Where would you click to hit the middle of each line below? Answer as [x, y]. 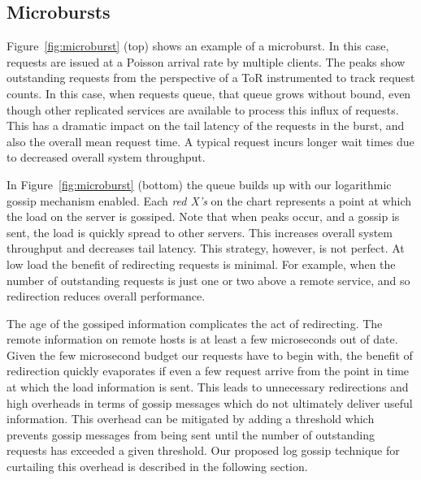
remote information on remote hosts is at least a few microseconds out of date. [202, 339]
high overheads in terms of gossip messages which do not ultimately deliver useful [210, 402]
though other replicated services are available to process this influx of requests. [203, 109]
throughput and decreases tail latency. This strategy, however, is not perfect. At [206, 248]
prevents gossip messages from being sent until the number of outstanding [191, 434]
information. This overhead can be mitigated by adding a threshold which [191, 419]
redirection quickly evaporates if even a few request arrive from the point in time [208, 371]
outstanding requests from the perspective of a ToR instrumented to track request [211, 78]
